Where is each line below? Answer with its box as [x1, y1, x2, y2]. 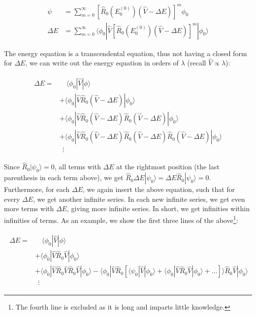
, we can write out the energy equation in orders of [25, 58, 179, 68]
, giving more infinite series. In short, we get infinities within [66, 203, 250, 214]
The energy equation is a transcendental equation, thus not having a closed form [4, 48, 247, 58]
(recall [187, 58, 206, 68]
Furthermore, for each [4, 184, 70, 194]
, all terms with [54, 161, 101, 172]
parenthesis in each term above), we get [4, 172, 124, 183]
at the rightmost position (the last [116, 161, 220, 172]
